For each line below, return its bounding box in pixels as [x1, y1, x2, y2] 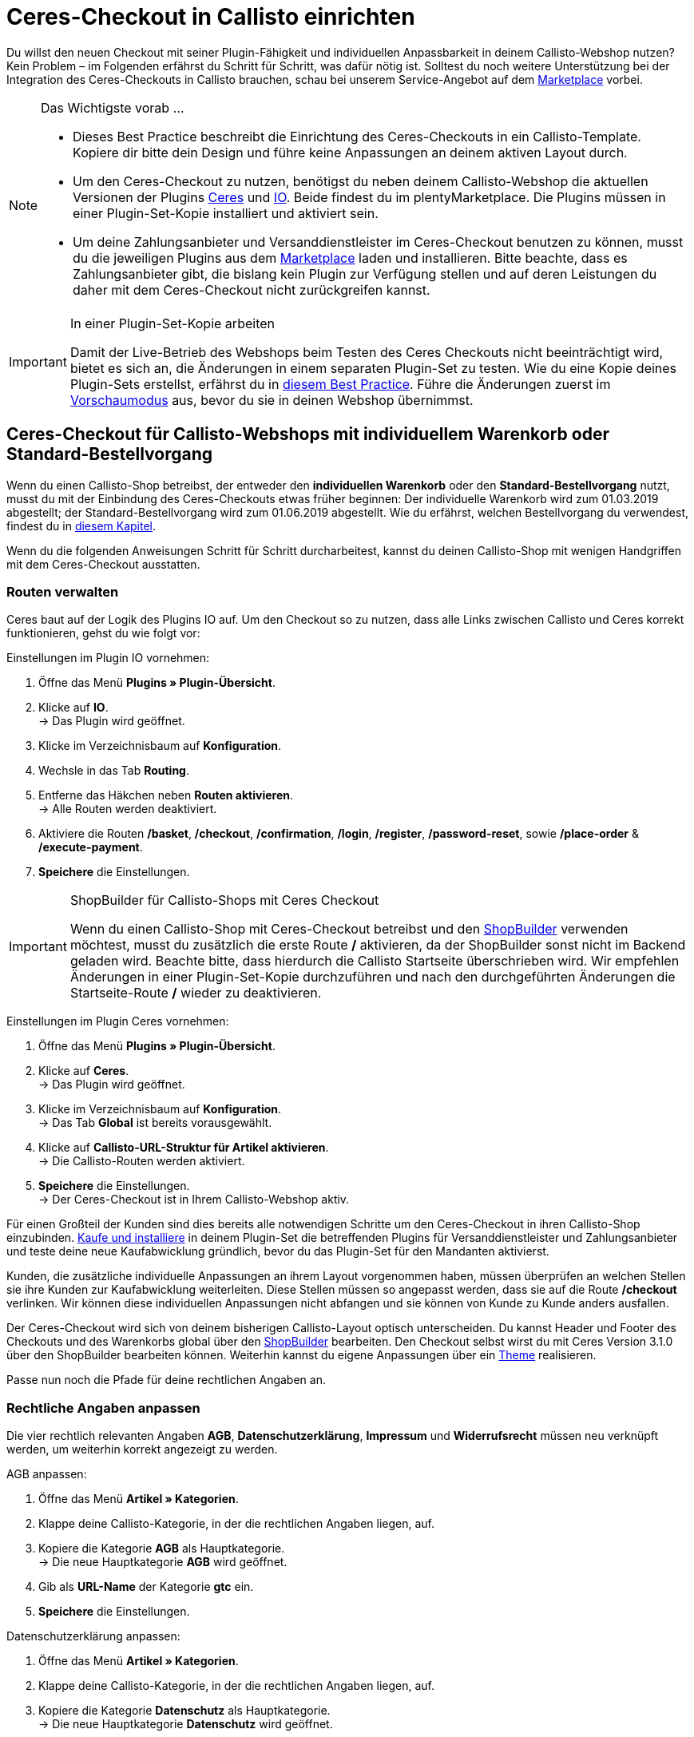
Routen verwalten [6, 583, 119, 600]
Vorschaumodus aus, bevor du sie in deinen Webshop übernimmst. [69, 391, 474, 408]
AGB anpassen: [6, 1467, 87, 1481]
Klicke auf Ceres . [38, 1064, 129, 1078]
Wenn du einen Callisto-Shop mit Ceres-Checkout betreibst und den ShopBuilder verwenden [69, 921, 629, 938]
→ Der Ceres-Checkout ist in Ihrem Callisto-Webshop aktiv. [38, 1192, 350, 1207]
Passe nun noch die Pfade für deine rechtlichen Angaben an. [6, 1373, 326, 1387]
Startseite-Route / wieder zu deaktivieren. [69, 985, 322, 1001]
